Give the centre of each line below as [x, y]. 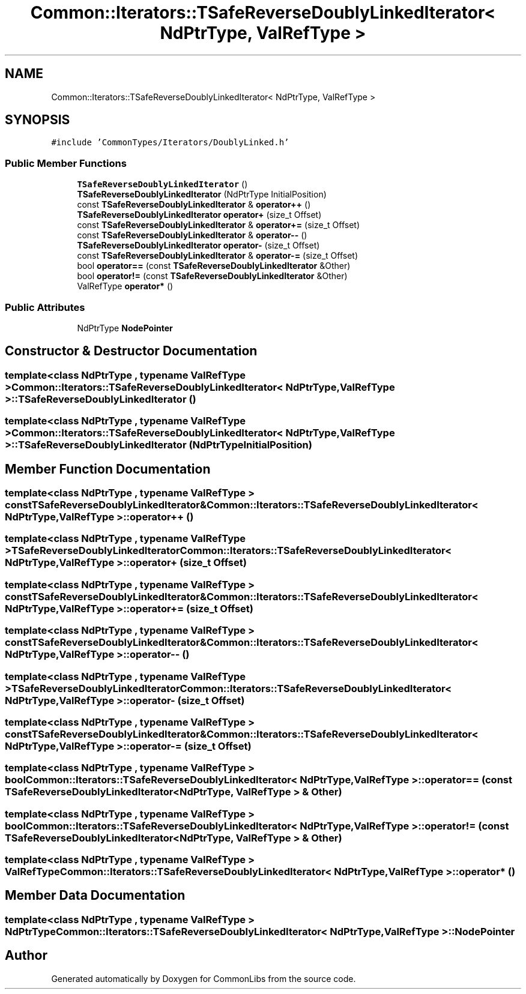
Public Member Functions [66, 163]
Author [26, 956]
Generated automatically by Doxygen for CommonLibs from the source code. [204, 978]
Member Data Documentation [95, 896]
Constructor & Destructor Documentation [131, 351]
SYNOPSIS [38, 120]
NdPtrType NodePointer [125, 328]
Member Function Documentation [108, 469]
